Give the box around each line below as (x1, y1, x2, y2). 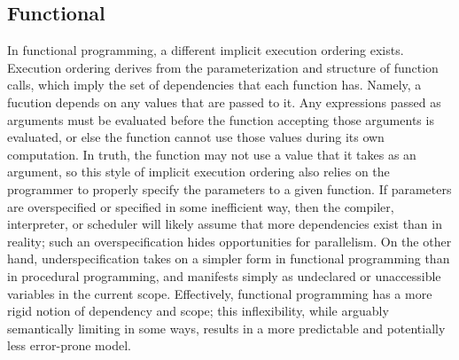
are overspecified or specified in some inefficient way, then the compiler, (7, 197, 394, 215)
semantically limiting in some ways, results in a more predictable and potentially (7, 318, 446, 337)
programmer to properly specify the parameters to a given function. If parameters (7, 179, 452, 198)
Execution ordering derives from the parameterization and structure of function (7, 58, 439, 76)
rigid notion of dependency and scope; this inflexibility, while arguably (7, 301, 389, 320)
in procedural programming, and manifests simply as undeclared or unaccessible (7, 266, 441, 285)
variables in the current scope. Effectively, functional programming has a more (7, 284, 432, 302)
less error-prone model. (7, 336, 131, 355)
